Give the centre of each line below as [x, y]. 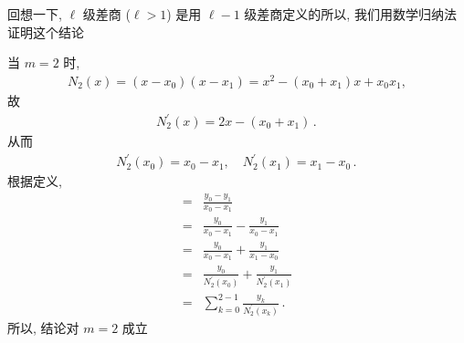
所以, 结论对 [43, 328]
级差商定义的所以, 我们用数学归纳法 [350, 14]
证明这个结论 [46, 31]
